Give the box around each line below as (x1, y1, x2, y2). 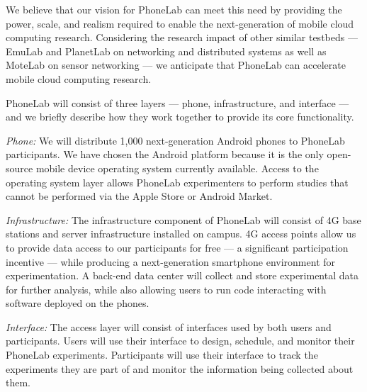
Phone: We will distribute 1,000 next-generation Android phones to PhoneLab (6, 133, 345, 147)
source (6, 160, 33, 175)
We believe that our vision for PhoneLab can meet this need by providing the (6, 2, 342, 16)
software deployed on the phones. (6, 296, 149, 310)
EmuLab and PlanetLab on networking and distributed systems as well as (6, 43, 327, 58)
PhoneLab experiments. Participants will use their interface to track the (6, 347, 318, 362)
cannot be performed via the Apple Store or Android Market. (6, 189, 273, 203)
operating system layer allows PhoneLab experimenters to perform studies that (6, 174, 349, 189)
